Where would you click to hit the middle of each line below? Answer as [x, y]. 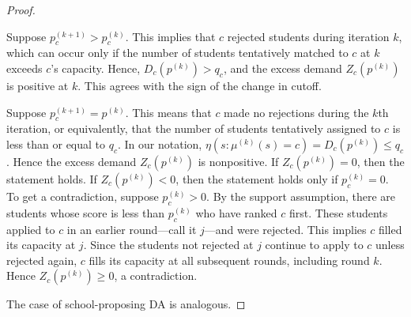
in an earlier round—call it [132, 229]
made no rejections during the [296, 112]
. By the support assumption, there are [301, 196]
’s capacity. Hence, [96, 68]
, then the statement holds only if [257, 178]
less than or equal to [56, 143]
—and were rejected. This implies [285, 229]
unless [390, 245]
